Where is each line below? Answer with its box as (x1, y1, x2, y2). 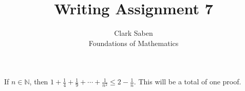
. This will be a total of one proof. (134, 76, 241, 87)
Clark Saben (114, 28, 153, 38)
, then (29, 76, 48, 87)
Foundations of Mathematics (88, 37, 179, 48)
